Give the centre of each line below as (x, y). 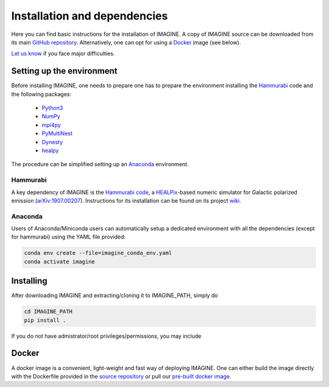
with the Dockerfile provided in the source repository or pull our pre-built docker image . (121, 376)
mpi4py (51, 125)
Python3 (52, 108)
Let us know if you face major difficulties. (63, 54)
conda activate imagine (60, 261)
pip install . (45, 320)
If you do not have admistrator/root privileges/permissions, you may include (106, 336)
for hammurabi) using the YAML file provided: (69, 237)
